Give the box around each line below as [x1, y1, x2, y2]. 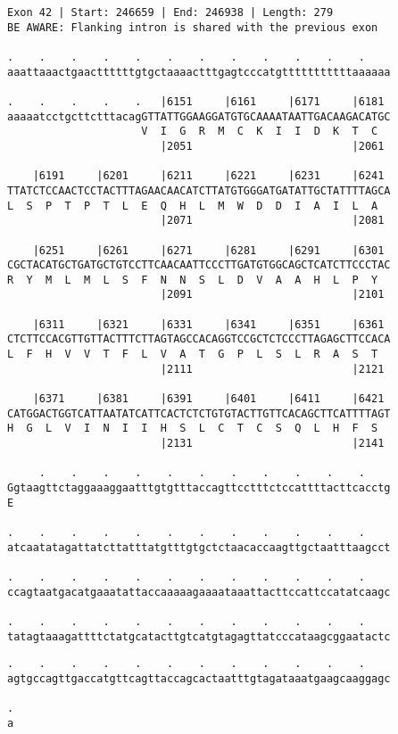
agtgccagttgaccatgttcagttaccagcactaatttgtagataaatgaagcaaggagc [7, 672, 391, 685]
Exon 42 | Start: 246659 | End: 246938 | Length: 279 [7, 6, 334, 19]
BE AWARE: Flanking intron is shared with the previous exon [7, 21, 378, 34]
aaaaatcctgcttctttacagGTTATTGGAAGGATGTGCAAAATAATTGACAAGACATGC [7, 110, 391, 123]
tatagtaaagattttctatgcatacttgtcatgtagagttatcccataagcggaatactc [7, 630, 391, 643]
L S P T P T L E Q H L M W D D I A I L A [7, 199, 378, 212]
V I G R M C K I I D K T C [141, 125, 378, 138]
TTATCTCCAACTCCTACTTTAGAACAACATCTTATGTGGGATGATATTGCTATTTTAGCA [7, 184, 391, 197]
